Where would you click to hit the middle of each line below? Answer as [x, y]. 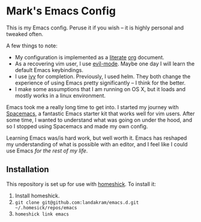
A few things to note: [32, 46]
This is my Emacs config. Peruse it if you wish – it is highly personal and [95, 28]
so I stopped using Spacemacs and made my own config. [77, 126]
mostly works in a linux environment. [60, 95]
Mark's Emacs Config [61, 11]
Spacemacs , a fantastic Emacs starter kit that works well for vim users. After [100, 113]
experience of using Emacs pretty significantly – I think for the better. [100, 83]
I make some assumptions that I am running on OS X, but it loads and [100, 89]
